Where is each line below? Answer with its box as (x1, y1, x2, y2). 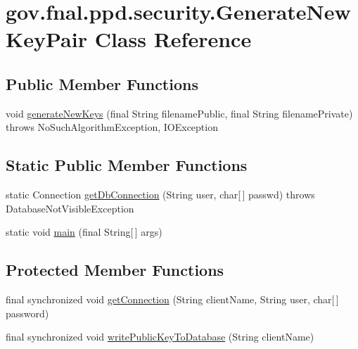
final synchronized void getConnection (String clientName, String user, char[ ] (6, 292, 339, 307)
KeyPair (6, 25, 87, 53)
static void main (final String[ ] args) (6, 224, 162, 239)
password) (6, 305, 49, 320)
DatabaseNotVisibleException (6, 201, 134, 215)
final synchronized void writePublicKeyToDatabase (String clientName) (6, 329, 314, 344)
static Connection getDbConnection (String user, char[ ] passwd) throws (6, 187, 315, 202)
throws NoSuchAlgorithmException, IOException (6, 120, 218, 134)
